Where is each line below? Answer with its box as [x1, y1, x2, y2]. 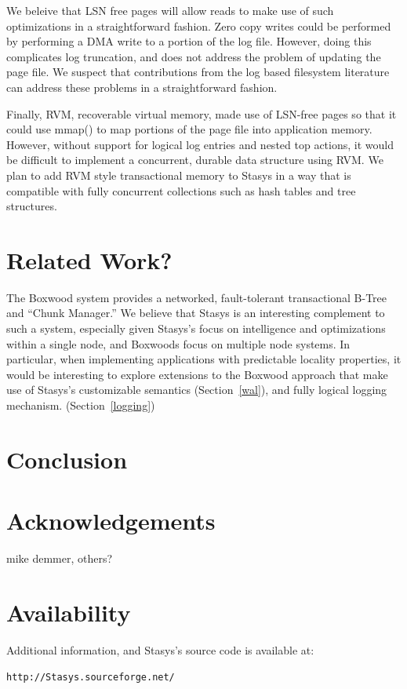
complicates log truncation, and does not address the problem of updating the [6, 48, 381, 64]
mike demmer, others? [6, 550, 113, 567]
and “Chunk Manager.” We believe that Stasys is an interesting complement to [6, 304, 385, 321]
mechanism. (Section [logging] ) [6, 397, 155, 413]
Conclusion [6, 443, 128, 475]
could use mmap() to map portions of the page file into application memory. [6, 121, 372, 137]
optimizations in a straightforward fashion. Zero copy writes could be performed [6, 17, 391, 34]
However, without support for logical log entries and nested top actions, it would [6, 136, 394, 152]
